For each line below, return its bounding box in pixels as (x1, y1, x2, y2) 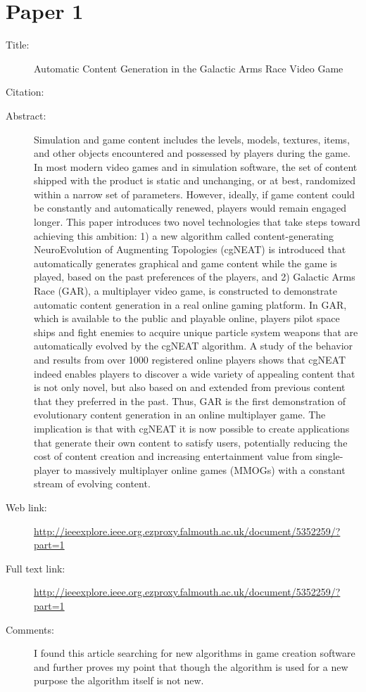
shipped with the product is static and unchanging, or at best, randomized (34, 173, 356, 188)
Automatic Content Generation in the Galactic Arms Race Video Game (34, 60, 343, 75)
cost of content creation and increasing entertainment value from (34, 449, 313, 463)
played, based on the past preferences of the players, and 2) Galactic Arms (34, 269, 355, 284)
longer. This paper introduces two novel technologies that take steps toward (34, 214, 360, 229)
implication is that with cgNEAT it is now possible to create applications (34, 421, 350, 435)
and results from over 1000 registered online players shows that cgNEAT (34, 352, 346, 366)
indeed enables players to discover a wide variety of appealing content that (34, 366, 355, 380)
